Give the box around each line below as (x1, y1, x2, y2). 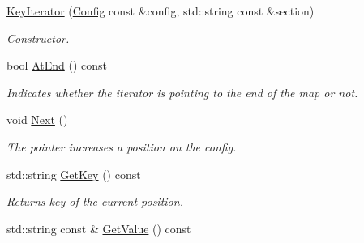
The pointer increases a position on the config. (6, 138, 237, 155)
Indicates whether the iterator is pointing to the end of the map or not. (6, 83, 358, 100)
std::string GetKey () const (6, 165, 141, 182)
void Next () (6, 111, 68, 128)
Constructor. (6, 29, 70, 46)
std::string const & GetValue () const (6, 220, 191, 237)
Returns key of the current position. (6, 193, 183, 210)
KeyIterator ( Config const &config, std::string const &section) (6, 2, 315, 19)
